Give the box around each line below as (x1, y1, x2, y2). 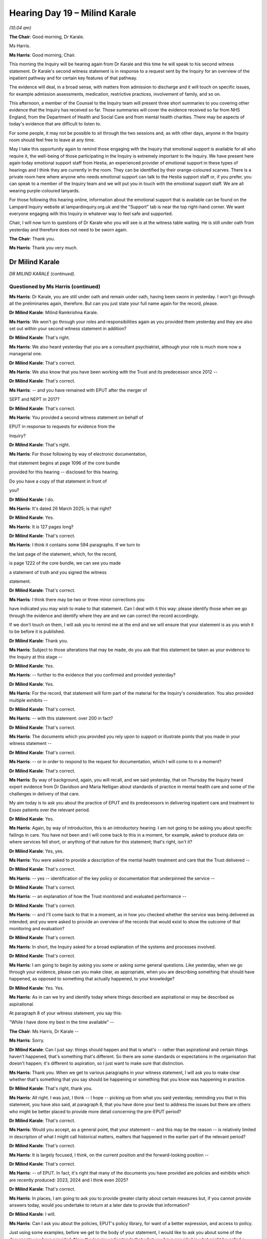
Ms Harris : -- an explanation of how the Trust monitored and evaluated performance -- (9, 894, 186, 900)
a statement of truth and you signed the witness (9, 569, 107, 575)
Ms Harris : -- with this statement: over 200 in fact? (9, 715, 113, 721)
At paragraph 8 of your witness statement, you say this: (9, 1010, 122, 1016)
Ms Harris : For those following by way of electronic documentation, (9, 451, 147, 457)
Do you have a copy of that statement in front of (9, 478, 107, 484)
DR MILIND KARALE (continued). (9, 271, 76, 277)
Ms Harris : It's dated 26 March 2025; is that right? (9, 506, 112, 511)
